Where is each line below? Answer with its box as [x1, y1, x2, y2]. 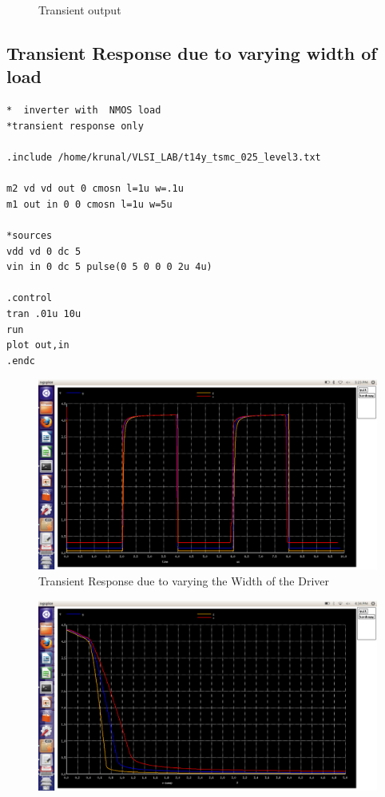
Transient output [38, 2, 121, 18]
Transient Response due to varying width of [6, 40, 377, 65]
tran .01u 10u [6, 307, 81, 319]
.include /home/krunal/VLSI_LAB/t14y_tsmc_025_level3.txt [6, 151, 321, 163]
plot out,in [6, 339, 69, 351]
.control [6, 292, 53, 304]
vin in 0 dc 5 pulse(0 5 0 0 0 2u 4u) [6, 261, 212, 273]
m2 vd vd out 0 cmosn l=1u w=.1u [6, 183, 184, 195]
